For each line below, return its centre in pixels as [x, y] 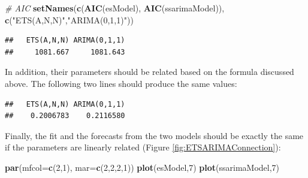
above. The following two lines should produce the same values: [121, 83]
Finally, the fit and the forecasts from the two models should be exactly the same [154, 135]
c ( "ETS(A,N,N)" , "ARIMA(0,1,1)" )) [69, 19]
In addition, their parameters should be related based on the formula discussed [150, 72]
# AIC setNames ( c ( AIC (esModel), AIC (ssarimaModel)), [115, 8]
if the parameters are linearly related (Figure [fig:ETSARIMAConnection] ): [143, 147]
